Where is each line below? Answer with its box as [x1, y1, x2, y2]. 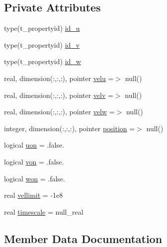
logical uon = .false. [4, 140, 65, 150]
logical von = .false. [4, 156, 64, 166]
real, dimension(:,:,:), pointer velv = [4, 89, 113, 100]
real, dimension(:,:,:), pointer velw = [4, 106, 115, 117]
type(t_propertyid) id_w [4, 56, 81, 67]
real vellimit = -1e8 [4, 190, 63, 200]
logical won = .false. [4, 173, 65, 183]
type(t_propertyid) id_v [4, 39, 80, 50]
